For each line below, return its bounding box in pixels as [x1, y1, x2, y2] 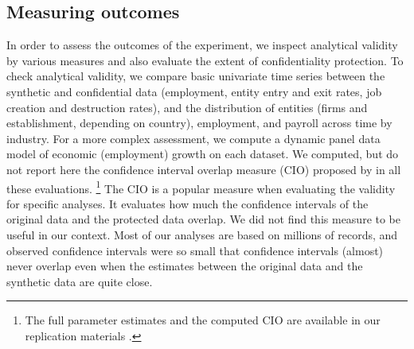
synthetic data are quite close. [6, 273, 153, 289]
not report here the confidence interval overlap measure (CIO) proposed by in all [6, 161, 401, 177]
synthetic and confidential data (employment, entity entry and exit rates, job [6, 83, 382, 99]
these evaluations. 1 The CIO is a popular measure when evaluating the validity [6, 177, 396, 196]
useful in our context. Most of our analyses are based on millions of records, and [6, 226, 398, 242]
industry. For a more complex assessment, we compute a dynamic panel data [6, 130, 381, 146]
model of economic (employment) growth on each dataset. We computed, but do [6, 145, 399, 162]
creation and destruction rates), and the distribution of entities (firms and [6, 99, 368, 115]
